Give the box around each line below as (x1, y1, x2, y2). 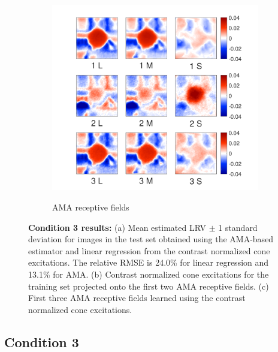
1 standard (218, 221, 258, 233)
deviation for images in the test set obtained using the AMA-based (28, 233, 274, 245)
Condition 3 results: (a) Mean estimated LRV (28, 221, 206, 233)
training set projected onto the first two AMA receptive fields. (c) (28, 279, 269, 292)
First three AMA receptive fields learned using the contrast (28, 291, 246, 304)
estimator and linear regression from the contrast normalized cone (28, 244, 270, 257)
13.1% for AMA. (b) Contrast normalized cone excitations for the (28, 267, 269, 280)
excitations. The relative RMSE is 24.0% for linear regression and (28, 256, 269, 269)
